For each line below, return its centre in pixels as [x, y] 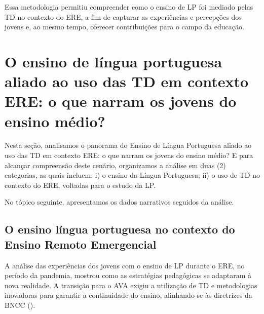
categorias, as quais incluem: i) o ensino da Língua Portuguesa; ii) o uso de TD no [132, 175]
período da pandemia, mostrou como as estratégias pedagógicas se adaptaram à [128, 275]
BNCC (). [20, 305]
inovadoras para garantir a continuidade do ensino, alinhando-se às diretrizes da [128, 295]
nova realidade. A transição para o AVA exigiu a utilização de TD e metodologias [131, 285]
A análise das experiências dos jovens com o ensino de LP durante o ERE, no [125, 265]
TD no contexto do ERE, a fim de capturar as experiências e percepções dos [123, 16]
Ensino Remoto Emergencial [81, 244]
